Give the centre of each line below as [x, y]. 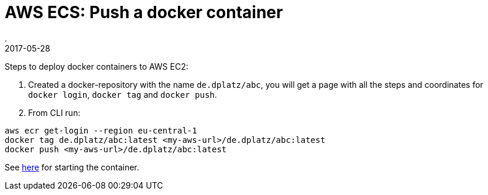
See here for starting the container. [72, 167]
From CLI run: [54, 112]
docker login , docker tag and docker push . [123, 94]
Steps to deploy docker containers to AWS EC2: [97, 66]
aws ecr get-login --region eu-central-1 [101, 130]
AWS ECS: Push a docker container [144, 12]
